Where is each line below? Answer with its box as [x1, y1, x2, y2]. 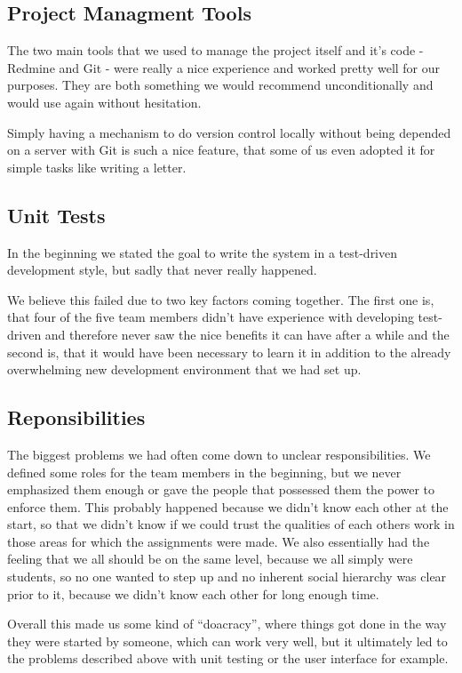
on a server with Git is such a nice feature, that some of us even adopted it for [7, 140, 435, 159]
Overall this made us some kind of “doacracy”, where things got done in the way [7, 614, 447, 633]
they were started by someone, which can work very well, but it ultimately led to [7, 631, 448, 650]
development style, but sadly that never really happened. [7, 260, 317, 279]
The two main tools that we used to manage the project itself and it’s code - [7, 41, 424, 60]
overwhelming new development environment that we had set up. [7, 360, 362, 379]
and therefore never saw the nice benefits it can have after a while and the [44, 324, 450, 343]
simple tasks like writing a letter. [7, 157, 187, 176]
